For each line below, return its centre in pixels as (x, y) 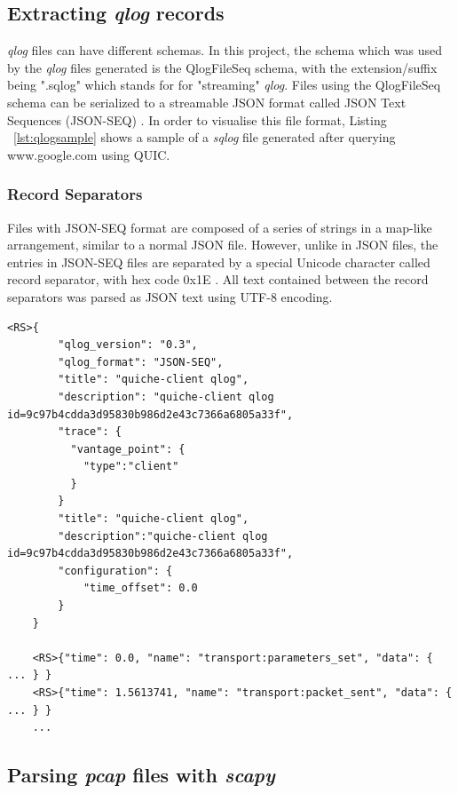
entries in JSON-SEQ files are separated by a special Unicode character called (219, 262)
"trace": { (90, 432)
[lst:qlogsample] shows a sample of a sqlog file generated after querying (205, 137)
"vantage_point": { (128, 449)
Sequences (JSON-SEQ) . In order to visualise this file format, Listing (197, 119)
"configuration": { (115, 571)
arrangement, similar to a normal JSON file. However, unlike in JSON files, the (223, 245)
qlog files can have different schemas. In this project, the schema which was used (225, 50)
